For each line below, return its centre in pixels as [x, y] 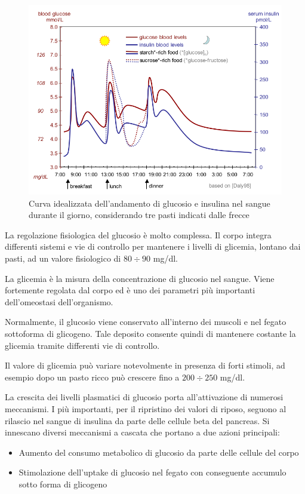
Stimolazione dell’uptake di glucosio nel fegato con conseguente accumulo [152, 472]
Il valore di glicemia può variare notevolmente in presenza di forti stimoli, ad [145, 365]
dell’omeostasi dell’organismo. [59, 301]
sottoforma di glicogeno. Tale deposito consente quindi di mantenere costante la [150, 333]
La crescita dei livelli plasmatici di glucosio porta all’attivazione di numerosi [144, 397]
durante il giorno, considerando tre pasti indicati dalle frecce [139, 215]
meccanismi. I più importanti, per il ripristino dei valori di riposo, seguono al [146, 408]
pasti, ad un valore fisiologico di [63, 258]
